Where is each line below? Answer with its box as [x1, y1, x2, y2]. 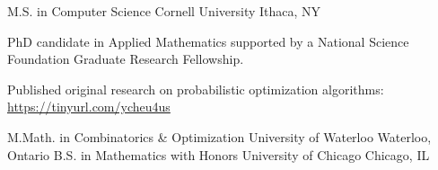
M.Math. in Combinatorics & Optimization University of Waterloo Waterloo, [7, 127, 432, 146]
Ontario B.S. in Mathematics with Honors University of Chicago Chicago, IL [7, 145, 430, 164]
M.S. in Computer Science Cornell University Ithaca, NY [7, 2, 321, 20]
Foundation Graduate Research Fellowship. [7, 49, 244, 68]
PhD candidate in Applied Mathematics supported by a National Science [7, 31, 409, 50]
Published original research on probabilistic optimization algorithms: [7, 79, 384, 98]
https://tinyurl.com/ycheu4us [7, 97, 171, 116]
